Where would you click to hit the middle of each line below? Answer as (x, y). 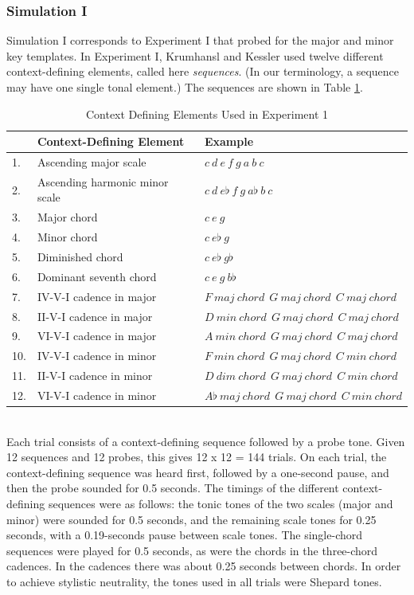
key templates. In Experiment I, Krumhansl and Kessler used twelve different (195, 55)
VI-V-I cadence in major (97, 336)
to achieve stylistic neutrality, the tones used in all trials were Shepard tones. (194, 581)
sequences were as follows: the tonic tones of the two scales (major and (221, 503)
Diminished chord (80, 256)
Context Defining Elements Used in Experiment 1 (207, 114)
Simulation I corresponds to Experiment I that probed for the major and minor (200, 40)
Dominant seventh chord (97, 276)
